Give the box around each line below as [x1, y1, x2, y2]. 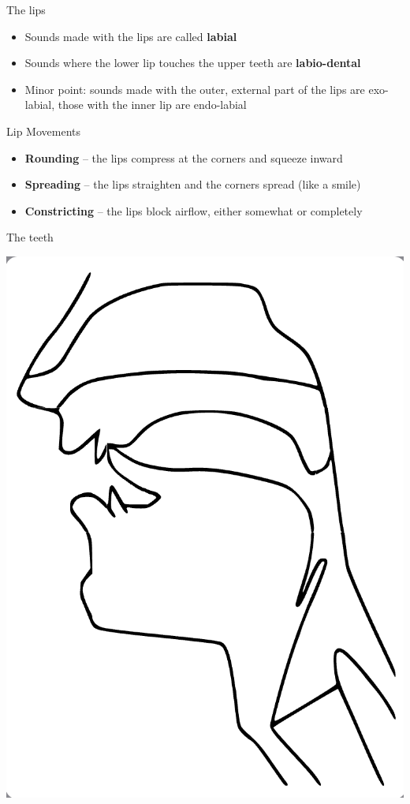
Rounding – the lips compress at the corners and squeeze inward [24, 149, 343, 166]
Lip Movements [6, 122, 80, 139]
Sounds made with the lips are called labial [24, 28, 237, 44]
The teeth [6, 229, 54, 245]
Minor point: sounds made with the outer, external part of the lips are [24, 80, 365, 97]
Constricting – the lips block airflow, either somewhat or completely [24, 202, 363, 219]
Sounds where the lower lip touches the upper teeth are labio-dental [24, 54, 361, 71]
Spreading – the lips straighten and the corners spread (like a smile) [24, 176, 361, 193]
